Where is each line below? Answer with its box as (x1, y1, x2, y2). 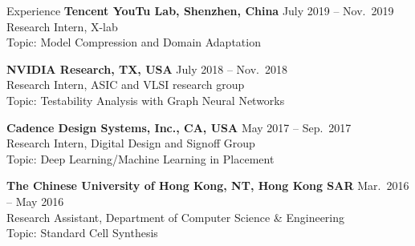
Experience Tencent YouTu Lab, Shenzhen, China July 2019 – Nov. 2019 (6, 2, 394, 18)
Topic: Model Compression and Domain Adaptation (6, 34, 261, 50)
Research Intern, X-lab (6, 18, 118, 34)
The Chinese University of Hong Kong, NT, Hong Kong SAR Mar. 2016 (6, 177, 409, 194)
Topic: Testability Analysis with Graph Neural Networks (6, 91, 285, 108)
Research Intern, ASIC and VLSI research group (6, 76, 245, 93)
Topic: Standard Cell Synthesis (6, 224, 158, 241)
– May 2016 (6, 192, 64, 209)
